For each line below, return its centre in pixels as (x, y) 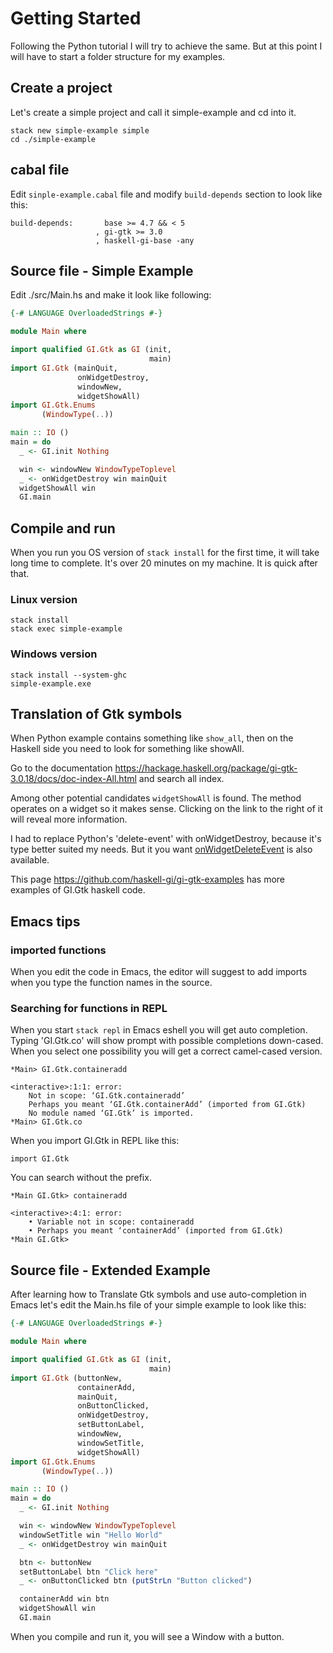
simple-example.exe (51, 683)
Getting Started (76, 18)
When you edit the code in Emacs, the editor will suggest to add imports (159, 972)
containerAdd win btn (64, 1599)
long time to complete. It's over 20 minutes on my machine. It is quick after (164, 563)
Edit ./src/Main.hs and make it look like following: (111, 295)
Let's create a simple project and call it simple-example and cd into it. (153, 112)
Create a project (61, 88)
